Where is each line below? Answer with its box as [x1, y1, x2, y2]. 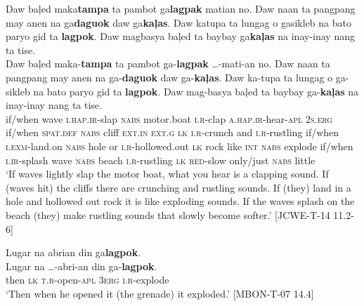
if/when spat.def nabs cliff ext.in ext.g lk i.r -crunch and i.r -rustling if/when [6, 125, 339, 140]
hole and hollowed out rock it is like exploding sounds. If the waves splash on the [6, 194, 355, 208]
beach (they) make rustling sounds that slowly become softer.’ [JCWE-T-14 [6, 207, 330, 222]
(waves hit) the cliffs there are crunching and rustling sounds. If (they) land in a [6, 180, 351, 194]
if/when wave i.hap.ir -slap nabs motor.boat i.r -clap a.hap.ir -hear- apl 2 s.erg [6, 111, 333, 126]
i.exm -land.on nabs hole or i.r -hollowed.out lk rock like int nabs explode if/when [6, 138, 353, 153]
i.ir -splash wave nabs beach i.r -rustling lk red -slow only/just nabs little [6, 152, 316, 167]
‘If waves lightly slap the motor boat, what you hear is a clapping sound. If [6, 166, 329, 181]
